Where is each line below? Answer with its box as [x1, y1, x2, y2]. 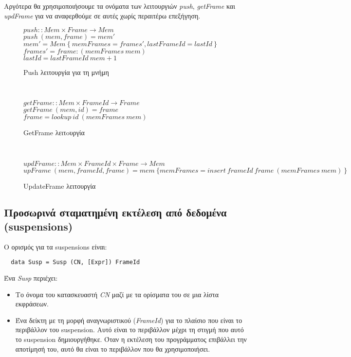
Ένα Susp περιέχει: [4, 273, 58, 283]
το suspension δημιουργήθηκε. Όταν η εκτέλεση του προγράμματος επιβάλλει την [15, 334, 247, 344]
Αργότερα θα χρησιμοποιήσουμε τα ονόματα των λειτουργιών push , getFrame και [4, 1, 235, 11]
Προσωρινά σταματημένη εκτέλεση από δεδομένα [4, 204, 227, 219]
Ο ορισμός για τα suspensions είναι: [4, 241, 107, 251]
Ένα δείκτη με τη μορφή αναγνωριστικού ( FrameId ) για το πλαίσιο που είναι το [15, 315, 242, 325]
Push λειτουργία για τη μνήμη [23, 67, 109, 77]
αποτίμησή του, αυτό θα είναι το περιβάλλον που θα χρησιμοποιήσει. [15, 343, 210, 354]
